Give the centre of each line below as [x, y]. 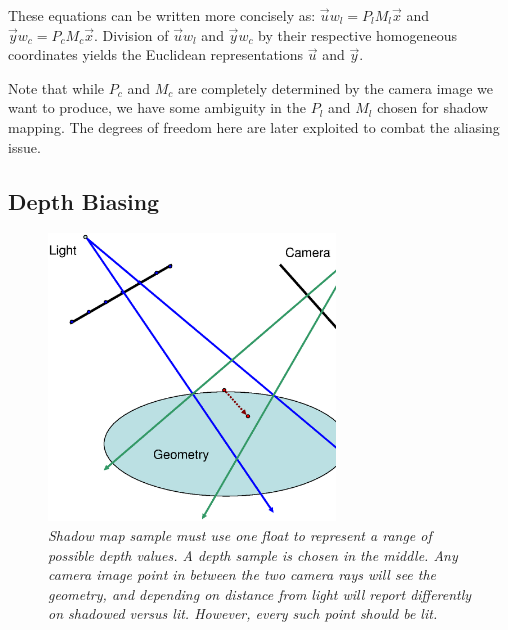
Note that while [56, 87]
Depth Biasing [84, 200]
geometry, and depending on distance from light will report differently [260, 593]
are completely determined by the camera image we [335, 87]
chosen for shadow [433, 107]
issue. [24, 146]
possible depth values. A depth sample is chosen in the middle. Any [253, 554]
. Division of [131, 34]
